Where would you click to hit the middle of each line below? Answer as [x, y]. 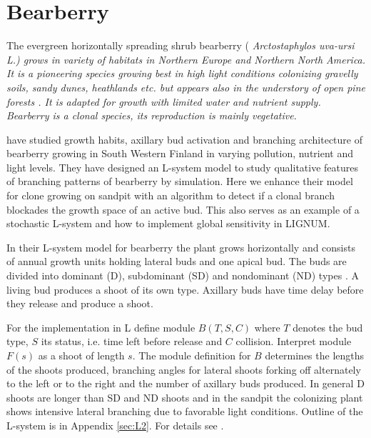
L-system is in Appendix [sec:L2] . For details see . [115, 425]
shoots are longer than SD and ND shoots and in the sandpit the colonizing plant [185, 397]
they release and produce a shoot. [80, 303]
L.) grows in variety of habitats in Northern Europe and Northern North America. [186, 59]
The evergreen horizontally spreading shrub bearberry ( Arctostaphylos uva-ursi [181, 45]
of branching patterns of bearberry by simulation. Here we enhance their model [180, 181]
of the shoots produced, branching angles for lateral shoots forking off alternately [184, 369]
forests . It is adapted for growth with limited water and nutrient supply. [164, 101]
